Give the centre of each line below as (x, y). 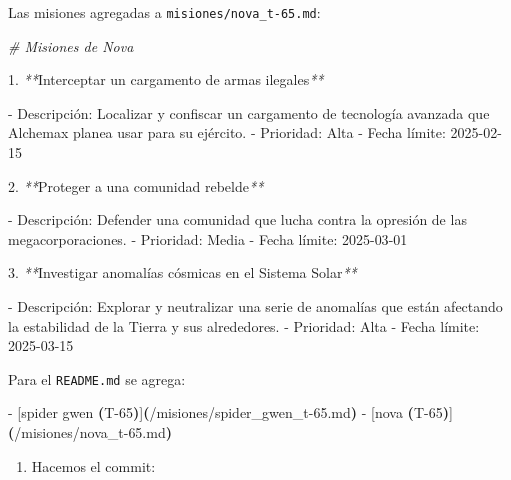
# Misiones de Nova (71, 45)
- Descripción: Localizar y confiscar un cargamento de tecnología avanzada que (249, 112)
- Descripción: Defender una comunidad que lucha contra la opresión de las (237, 219)
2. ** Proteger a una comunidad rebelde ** (136, 185)
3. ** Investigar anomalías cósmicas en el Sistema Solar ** (182, 272)
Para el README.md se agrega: (97, 378)
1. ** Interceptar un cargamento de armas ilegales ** (166, 79)
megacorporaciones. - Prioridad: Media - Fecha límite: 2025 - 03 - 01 (208, 238)
